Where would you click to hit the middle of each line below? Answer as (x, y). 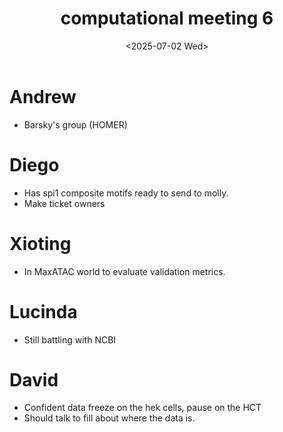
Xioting (40, 243)
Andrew (43, 96)
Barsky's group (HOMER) (75, 124)
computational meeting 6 (167, 18)
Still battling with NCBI (70, 339)
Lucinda (43, 311)
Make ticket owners (64, 203)
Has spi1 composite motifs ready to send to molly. (126, 193)
